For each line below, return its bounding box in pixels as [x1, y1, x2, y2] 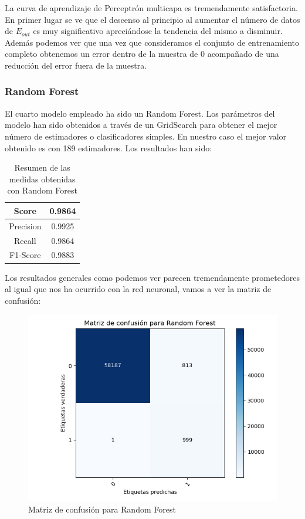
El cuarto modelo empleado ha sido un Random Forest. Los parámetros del [5, 107, 275, 119]
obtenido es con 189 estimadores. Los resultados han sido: [5, 141, 212, 154]
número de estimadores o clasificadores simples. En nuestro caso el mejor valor [5, 130, 287, 142]
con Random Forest [7, 184, 77, 196]
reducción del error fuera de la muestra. [5, 59, 147, 71]
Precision [9, 219, 42, 232]
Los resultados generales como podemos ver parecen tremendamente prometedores [5, 271, 300, 283]
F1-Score [9, 249, 41, 261]
